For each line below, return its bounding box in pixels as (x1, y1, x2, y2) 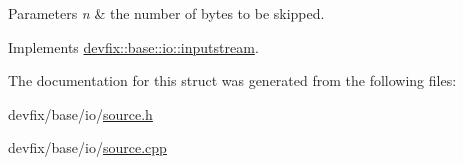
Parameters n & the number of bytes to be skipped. (8, 3, 325, 23)
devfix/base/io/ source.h (8, 103, 153, 124)
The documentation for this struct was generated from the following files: (8, 70, 457, 91)
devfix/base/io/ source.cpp (8, 137, 167, 158)
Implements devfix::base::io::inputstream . (8, 36, 259, 57)
